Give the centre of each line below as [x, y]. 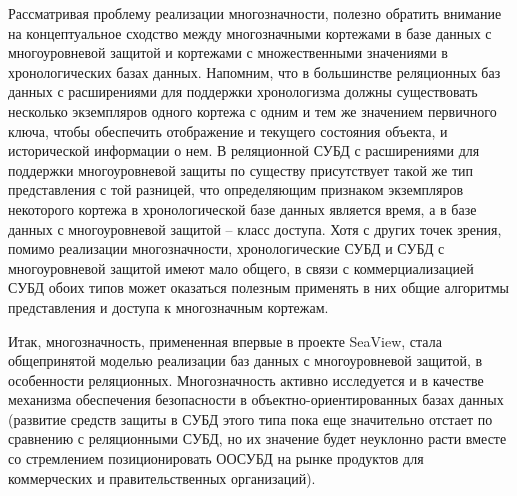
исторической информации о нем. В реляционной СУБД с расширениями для [244, 150]
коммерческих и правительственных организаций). [162, 477]
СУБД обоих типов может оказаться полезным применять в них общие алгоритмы [258, 287]
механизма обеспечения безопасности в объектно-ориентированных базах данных [256, 399]
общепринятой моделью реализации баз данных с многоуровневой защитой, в [245, 360]
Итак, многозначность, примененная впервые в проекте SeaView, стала [225, 340]
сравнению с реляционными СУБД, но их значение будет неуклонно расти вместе [257, 438]
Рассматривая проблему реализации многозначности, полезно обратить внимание [255, 13]
